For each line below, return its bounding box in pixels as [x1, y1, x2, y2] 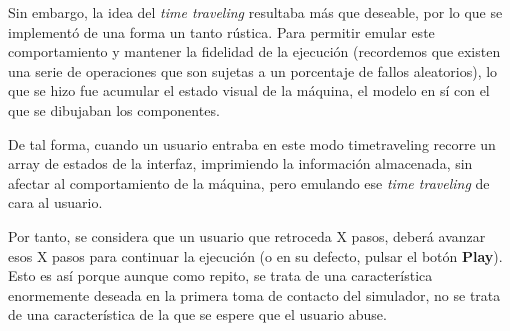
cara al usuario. [8, 192, 103, 213]
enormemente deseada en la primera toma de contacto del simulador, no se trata [8, 284, 501, 305]
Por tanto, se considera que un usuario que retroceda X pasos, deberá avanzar [8, 225, 486, 246]
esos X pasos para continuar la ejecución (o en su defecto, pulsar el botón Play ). [8, 245, 503, 266]
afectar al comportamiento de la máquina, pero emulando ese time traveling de [8, 172, 490, 193]
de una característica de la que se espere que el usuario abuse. [8, 304, 387, 325]
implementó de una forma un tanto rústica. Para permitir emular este [8, 21, 435, 42]
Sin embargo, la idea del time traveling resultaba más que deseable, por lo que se [8, 2, 503, 22]
